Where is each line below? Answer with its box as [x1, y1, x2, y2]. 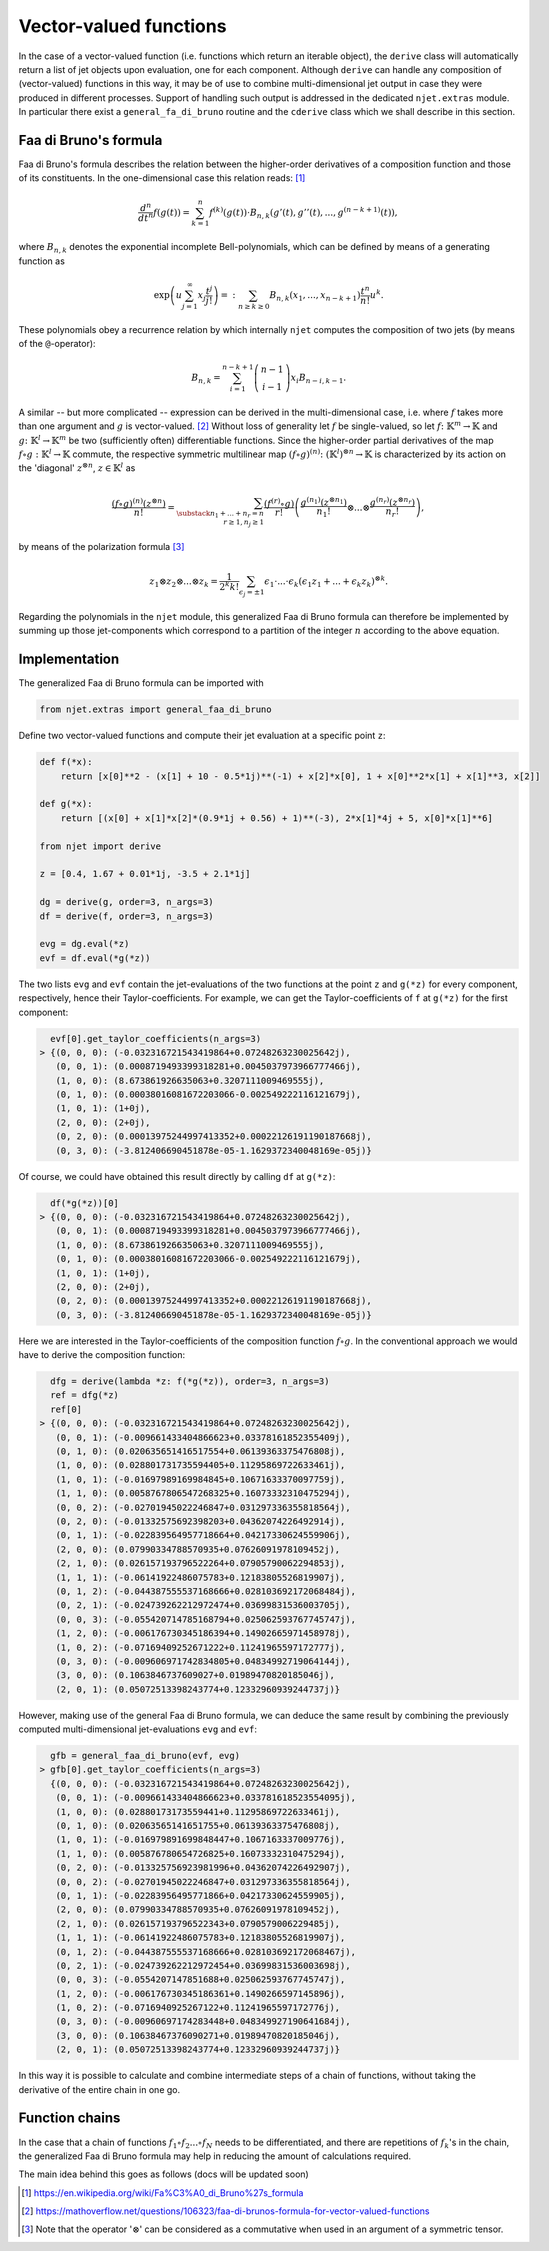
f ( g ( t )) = [153, 206, 190, 218]
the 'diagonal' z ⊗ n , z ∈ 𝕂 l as [18, 461, 136, 474]
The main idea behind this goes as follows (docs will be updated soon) [18, 2168, 309, 2180]
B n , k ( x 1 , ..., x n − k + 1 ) [269, 289, 361, 303]
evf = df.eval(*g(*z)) [39, 952, 151, 964]
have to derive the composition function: [18, 1349, 185, 1361]
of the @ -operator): [18, 338, 96, 349]
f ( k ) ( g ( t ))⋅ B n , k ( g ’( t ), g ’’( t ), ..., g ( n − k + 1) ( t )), [208, 205, 399, 220]
